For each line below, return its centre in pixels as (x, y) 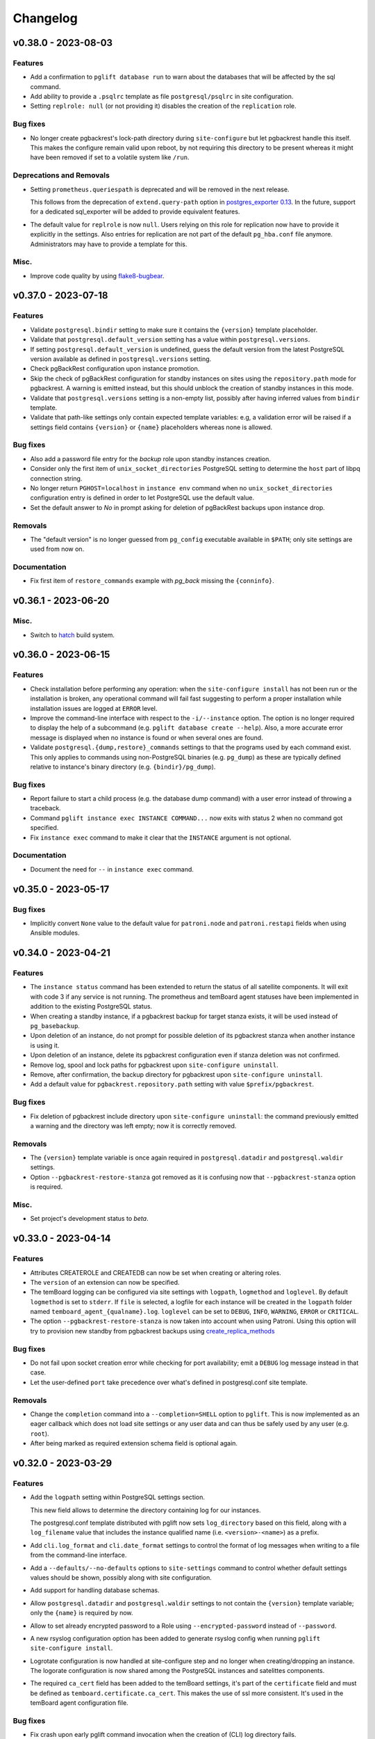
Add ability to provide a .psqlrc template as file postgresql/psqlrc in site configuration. (162, 97)
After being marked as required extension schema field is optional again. (134, 1443)
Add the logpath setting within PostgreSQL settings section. (117, 1497)
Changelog (45, 18)
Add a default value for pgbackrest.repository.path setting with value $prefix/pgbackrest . (172, 1084)
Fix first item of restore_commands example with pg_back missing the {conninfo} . (152, 581)
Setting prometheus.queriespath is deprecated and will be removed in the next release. (160, 189)
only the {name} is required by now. (82, 1613)
